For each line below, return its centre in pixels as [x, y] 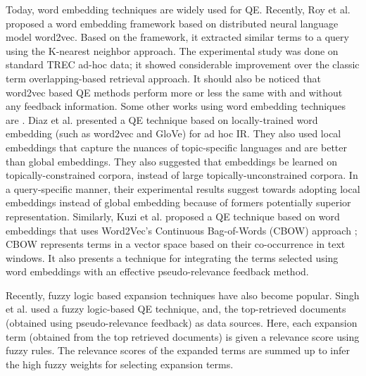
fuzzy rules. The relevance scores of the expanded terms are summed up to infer [178, 350]
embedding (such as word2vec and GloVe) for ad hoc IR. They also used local [173, 133]
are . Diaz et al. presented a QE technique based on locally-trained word [162, 119]
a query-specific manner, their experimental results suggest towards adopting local [183, 188]
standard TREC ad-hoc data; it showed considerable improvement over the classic [183, 64]
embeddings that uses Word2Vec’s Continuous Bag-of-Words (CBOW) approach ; [182, 230]
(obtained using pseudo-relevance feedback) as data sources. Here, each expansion [182, 323]
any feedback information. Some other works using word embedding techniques [176, 106]
